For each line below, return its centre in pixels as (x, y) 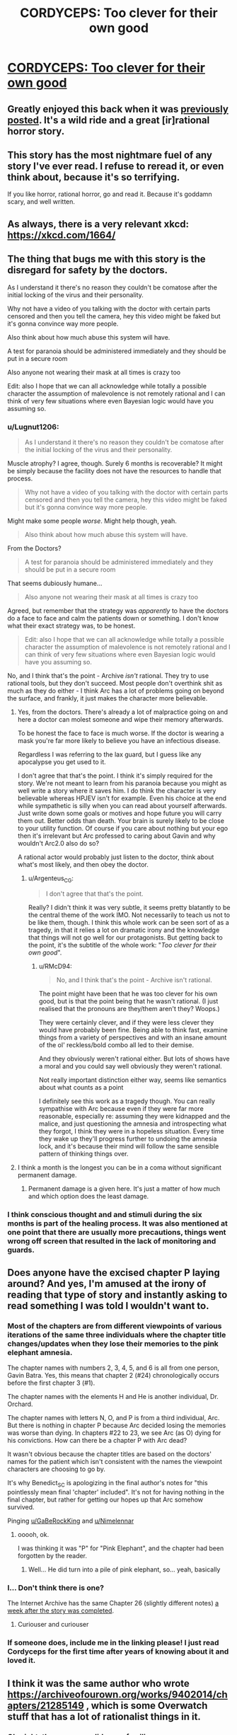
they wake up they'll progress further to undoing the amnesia (128, 1139)
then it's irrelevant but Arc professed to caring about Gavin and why (116, 836)
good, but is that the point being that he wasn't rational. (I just (128, 1001)
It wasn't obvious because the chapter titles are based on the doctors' (110, 1454)
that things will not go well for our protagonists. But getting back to (125, 937)
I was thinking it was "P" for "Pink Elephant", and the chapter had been (121, 1548)
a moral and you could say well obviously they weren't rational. (131, 1066)
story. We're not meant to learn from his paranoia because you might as (122, 783)
